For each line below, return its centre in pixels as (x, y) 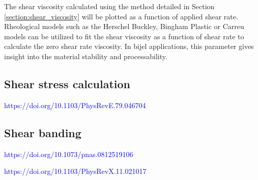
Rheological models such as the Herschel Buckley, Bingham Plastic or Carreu (124, 26)
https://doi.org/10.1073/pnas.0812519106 (69, 154)
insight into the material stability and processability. (86, 56)
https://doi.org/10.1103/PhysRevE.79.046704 (75, 105)
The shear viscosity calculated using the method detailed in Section (109, 6)
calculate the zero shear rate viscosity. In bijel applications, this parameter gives (129, 46)
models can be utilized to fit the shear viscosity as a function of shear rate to (124, 36)
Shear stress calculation (67, 83)
